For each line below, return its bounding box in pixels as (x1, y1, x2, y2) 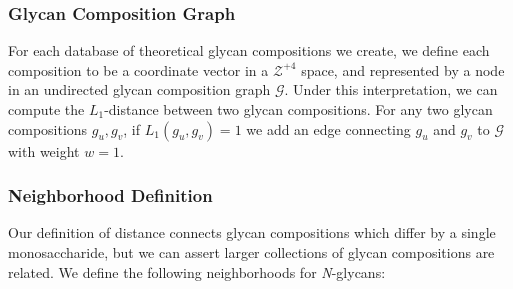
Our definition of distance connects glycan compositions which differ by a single (8, 222, 496, 243)
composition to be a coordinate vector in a (8, 59, 269, 80)
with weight (8, 140, 80, 161)
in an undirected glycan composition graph (8, 79, 271, 100)
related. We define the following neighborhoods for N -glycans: (8, 261, 386, 282)
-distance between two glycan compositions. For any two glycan (104, 99, 493, 119)
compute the (8, 99, 85, 119)
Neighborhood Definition (8, 183, 213, 208)
